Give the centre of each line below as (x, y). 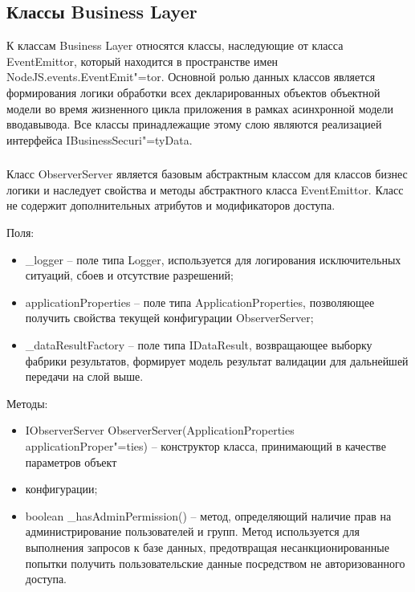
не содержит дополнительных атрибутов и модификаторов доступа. (171, 205)
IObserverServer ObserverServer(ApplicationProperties (160, 430)
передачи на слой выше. (84, 376)
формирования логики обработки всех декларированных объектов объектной (193, 92)
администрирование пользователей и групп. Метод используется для (192, 531)
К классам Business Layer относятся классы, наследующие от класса (175, 45)
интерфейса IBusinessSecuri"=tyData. (100, 139)
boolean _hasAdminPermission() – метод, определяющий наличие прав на (208, 515)
